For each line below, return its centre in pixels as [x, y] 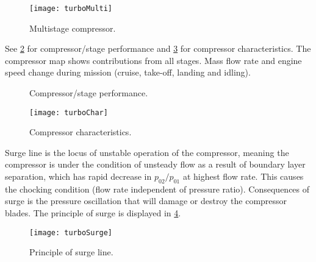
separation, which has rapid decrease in [78, 176]
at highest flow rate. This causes [243, 176]
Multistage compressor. [73, 28]
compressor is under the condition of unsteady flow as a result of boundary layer [155, 164]
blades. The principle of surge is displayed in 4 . [93, 213]
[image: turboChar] [69, 112]
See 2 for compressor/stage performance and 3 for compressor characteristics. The [158, 48]
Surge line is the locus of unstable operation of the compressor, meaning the [147, 152]
